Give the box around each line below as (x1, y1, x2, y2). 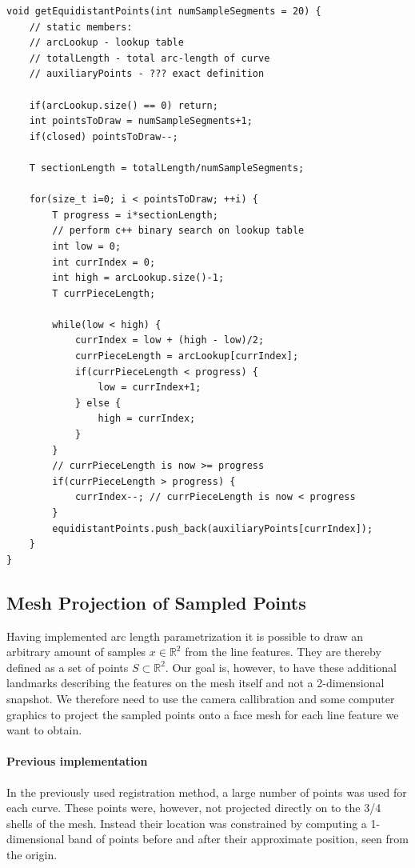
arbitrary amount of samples (6, 643, 146, 660)
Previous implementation (6, 753, 148, 770)
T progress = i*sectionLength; (52, 209, 218, 221)
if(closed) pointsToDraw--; (29, 130, 178, 142)
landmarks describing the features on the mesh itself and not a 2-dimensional (6, 674, 385, 691)
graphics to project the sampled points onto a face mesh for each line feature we (6, 706, 399, 722)
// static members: (29, 21, 133, 33)
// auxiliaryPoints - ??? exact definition (29, 68, 265, 80)
